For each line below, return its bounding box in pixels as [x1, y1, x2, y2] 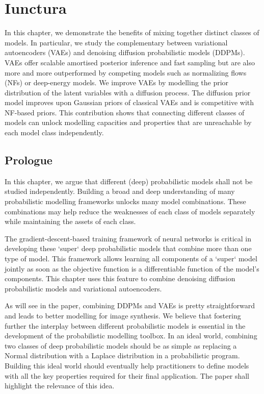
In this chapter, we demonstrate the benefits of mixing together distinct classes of [5, 27, 259, 38]
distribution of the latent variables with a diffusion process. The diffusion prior [5, 87, 251, 97]
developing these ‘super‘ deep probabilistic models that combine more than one [5, 243, 252, 254]
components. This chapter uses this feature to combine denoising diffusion [5, 273, 235, 284]
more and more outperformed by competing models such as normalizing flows [5, 67, 247, 78]
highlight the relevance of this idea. [5, 380, 115, 391]
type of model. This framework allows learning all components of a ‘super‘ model [5, 253, 257, 264]
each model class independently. [5, 127, 104, 138]
